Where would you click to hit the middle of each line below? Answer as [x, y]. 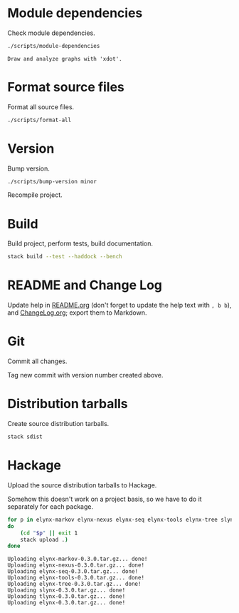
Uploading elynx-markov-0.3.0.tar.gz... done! [78, 559]
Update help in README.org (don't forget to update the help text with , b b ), [119, 305]
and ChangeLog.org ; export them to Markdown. [77, 313]
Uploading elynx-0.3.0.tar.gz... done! [67, 603]
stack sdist [25, 437]
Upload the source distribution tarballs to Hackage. [82, 485]
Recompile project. [35, 195]
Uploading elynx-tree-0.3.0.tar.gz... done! [74, 584]
